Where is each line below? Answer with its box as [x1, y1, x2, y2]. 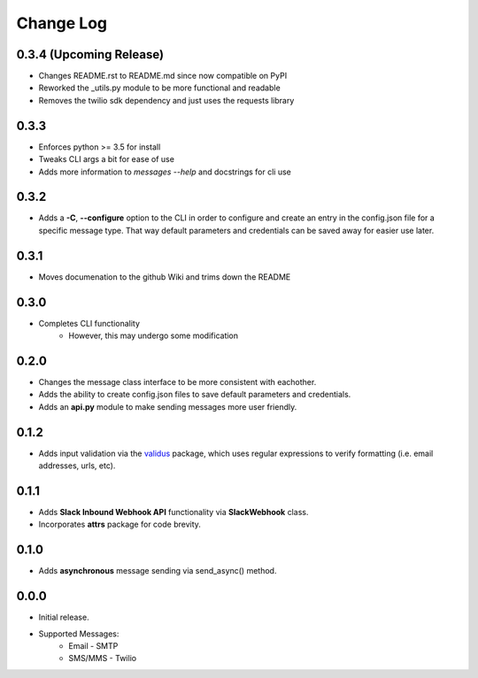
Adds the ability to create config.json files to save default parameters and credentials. [38, 389, 351, 400]
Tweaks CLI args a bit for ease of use [38, 154, 174, 165]
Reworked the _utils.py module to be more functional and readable [38, 82, 281, 93]
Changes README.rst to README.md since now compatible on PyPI [38, 71, 288, 81]
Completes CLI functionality [38, 318, 141, 328]
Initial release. [38, 612, 89, 623]
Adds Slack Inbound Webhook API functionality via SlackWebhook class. [38, 506, 309, 517]
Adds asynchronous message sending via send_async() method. [38, 566, 277, 576]
